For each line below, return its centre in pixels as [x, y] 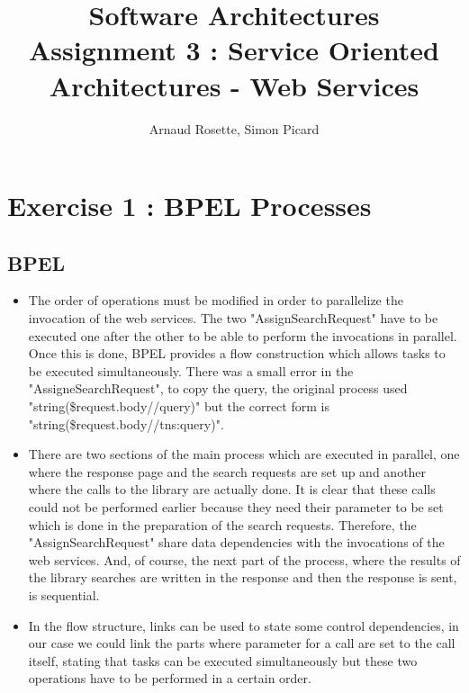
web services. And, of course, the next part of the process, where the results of [244, 559]
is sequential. [64, 594]
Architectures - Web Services [234, 85]
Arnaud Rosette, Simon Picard [234, 128]
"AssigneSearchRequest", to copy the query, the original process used [218, 388]
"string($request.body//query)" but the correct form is [179, 406]
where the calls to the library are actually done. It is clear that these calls [232, 489]
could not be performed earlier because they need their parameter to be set [236, 507]
